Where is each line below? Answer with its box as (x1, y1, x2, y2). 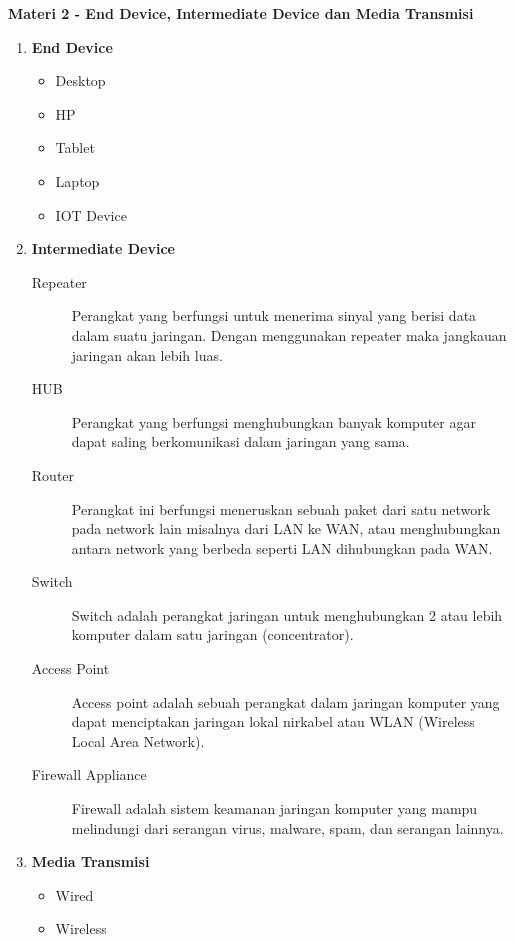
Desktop (55, 70, 106, 91)
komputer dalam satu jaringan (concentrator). (71, 624, 354, 645)
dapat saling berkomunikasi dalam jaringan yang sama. (71, 431, 410, 452)
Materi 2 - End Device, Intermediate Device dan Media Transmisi (8, 3, 474, 23)
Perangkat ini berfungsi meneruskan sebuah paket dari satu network (71, 498, 491, 519)
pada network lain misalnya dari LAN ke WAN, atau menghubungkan (71, 518, 501, 539)
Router (31, 464, 75, 485)
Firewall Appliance (31, 764, 147, 785)
